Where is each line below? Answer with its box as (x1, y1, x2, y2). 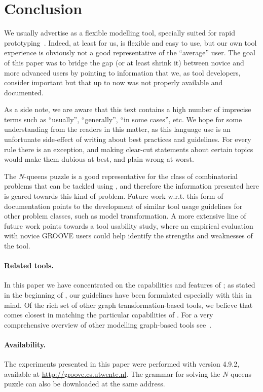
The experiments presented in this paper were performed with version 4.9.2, (4, 359, 240, 369)
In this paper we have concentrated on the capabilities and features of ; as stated (4, 279, 255, 290)
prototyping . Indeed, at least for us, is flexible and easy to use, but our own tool (4, 37, 257, 48)
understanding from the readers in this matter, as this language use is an (4, 124, 231, 134)
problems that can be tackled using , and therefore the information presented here (4, 181, 259, 191)
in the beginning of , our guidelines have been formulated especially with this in (4, 289, 252, 300)
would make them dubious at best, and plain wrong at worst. (4, 154, 194, 164)
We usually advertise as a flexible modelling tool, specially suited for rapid (4, 27, 235, 38)
